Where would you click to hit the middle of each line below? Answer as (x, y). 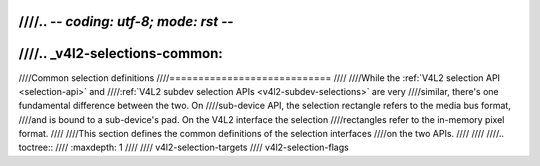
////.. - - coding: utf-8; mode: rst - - (126, 21)
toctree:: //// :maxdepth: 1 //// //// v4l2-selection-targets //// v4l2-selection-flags (183, 147)
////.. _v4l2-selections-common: (121, 53)
